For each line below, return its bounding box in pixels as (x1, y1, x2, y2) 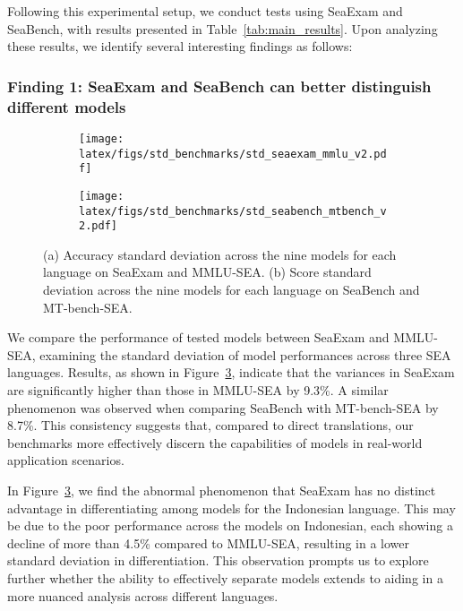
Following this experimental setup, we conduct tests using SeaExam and (7, 2, 403, 20)
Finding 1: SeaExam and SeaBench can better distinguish (7, 74, 432, 97)
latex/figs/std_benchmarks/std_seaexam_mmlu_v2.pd (79, 147, 387, 160)
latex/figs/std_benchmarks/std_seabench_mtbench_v (79, 204, 387, 218)
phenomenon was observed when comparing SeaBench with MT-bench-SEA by (7, 398, 439, 417)
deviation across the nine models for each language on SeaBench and (43, 280, 420, 299)
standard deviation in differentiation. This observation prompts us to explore (7, 551, 429, 570)
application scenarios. (7, 451, 124, 469)
